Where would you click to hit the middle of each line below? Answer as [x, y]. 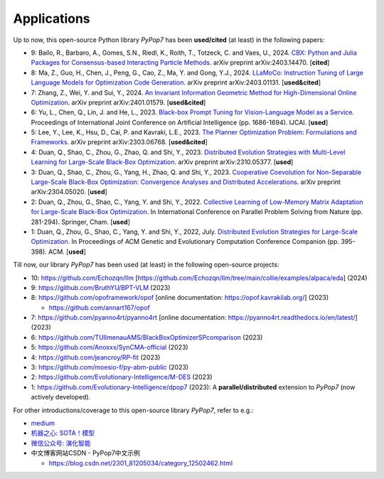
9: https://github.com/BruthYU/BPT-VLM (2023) [101, 287]
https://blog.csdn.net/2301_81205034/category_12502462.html [141, 463]
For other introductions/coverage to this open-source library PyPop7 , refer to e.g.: [133, 410]
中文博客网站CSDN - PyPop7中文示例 [85, 453]
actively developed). [61, 397]
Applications [52, 18]
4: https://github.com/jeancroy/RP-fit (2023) [96, 357]
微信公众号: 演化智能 [61, 443]
